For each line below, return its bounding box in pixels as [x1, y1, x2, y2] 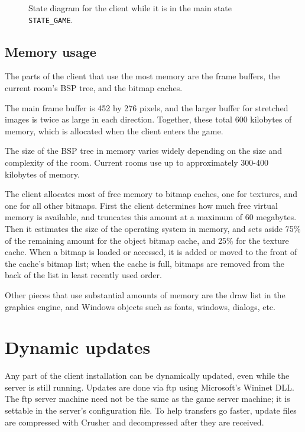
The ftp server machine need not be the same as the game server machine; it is [5, 392, 290, 405]
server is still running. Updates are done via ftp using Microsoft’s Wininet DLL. [5, 381, 294, 393]
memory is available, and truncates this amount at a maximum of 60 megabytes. [5, 211, 297, 223]
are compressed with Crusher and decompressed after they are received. [5, 415, 264, 428]
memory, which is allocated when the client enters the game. [5, 124, 223, 137]
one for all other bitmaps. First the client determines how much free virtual [5, 199, 278, 211]
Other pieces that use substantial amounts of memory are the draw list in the [5, 288, 285, 301]
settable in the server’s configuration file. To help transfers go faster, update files [5, 404, 297, 417]
